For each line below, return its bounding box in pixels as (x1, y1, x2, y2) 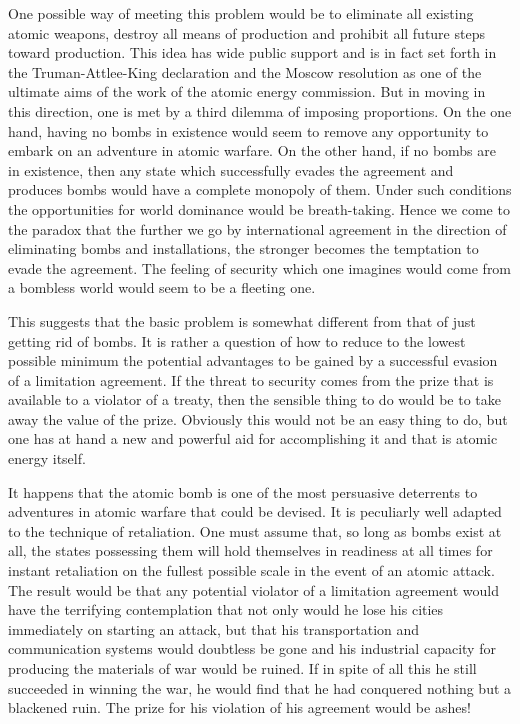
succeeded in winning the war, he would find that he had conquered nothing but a (8, 677, 512, 698)
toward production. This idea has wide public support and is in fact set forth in (8, 42, 497, 63)
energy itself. (8, 448, 86, 469)
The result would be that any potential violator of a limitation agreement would (8, 579, 499, 600)
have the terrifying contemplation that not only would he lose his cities (8, 599, 444, 620)
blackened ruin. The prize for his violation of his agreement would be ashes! (8, 697, 471, 718)
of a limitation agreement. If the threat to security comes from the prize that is (8, 369, 494, 390)
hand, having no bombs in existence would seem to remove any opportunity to (8, 120, 489, 141)
